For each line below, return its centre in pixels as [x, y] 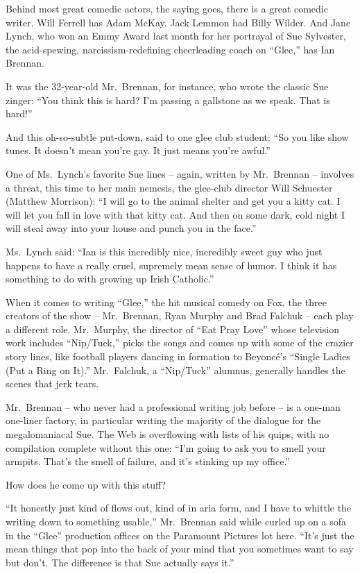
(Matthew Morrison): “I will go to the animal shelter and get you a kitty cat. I [173, 201]
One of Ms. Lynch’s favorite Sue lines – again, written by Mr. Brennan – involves [180, 173]
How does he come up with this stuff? [86, 484]
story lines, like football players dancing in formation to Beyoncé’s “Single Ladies [178, 356]
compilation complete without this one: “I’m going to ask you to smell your [166, 447]
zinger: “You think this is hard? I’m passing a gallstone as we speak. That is [168, 100]
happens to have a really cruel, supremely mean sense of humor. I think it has [171, 265]
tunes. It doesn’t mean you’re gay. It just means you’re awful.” [138, 150]
